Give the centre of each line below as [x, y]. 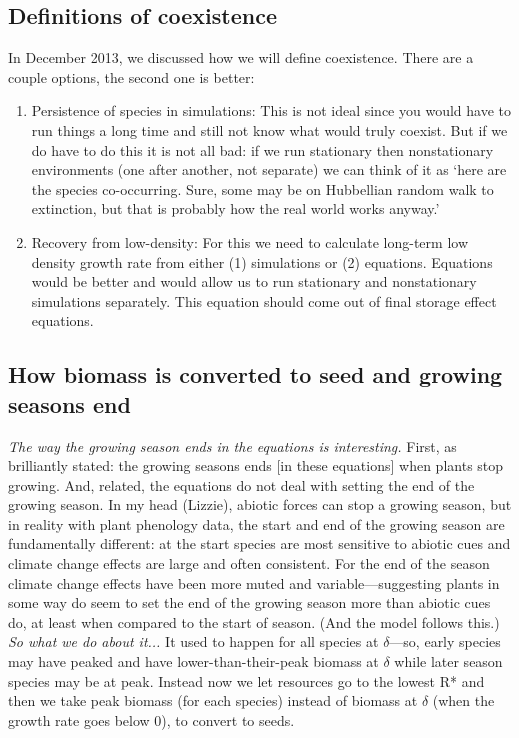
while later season [448, 661]
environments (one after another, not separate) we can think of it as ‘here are [269, 169]
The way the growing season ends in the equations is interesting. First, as [232, 445]
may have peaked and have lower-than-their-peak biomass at [193, 661]
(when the [463, 700]
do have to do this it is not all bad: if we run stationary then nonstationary [262, 149]
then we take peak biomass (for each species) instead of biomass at [213, 700]
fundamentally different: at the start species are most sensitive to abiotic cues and [259, 543]
